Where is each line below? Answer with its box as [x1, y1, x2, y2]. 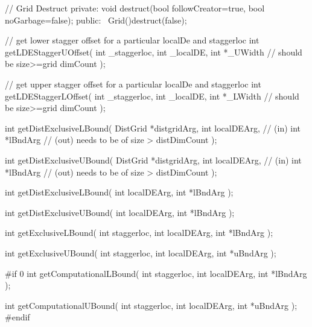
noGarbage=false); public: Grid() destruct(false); [5, 13, 187, 26]
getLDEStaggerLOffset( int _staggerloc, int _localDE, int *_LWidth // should [5, 89, 299, 102]
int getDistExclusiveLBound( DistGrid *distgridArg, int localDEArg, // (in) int [5, 121, 301, 134]
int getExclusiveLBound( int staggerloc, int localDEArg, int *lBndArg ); [5, 226, 273, 239]
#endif [5, 311, 30, 323]
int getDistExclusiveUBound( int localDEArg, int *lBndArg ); [5, 206, 235, 218]
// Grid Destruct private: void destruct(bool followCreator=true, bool [5, 2, 265, 14]
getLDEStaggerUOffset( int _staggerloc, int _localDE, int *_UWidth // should [5, 45, 302, 58]
